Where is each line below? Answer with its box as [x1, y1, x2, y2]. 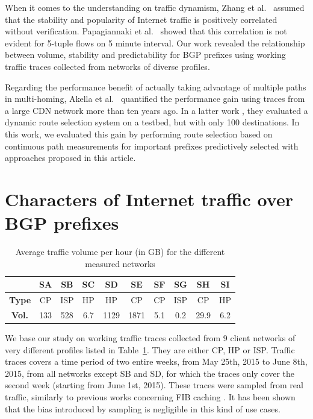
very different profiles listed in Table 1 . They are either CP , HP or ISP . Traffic [5, 343, 295, 356]
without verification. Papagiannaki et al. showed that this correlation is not [5, 25, 287, 37]
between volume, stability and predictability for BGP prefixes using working [5, 48, 286, 61]
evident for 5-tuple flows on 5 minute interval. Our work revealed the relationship [5, 36, 305, 49]
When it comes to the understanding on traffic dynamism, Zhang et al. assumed [5, 1, 305, 13]
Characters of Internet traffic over [5, 186, 293, 211]
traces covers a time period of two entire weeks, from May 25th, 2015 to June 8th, [5, 355, 308, 368]
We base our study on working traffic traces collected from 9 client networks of [5, 332, 296, 344]
